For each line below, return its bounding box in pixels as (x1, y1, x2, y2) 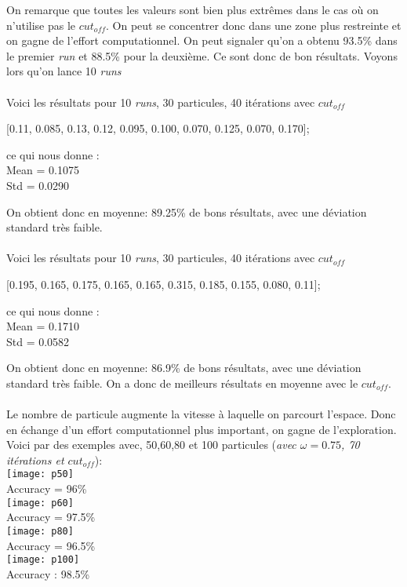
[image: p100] (6, 554, 80, 566)
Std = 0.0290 (6, 177, 70, 193)
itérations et (6, 451, 64, 468)
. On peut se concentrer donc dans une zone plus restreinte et (106, 16, 402, 33)
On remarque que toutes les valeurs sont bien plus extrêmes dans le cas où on (6, 2, 379, 17)
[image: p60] (6, 497, 74, 509)
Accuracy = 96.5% (6, 537, 96, 553)
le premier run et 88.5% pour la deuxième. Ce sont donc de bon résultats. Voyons (6, 47, 398, 64)
